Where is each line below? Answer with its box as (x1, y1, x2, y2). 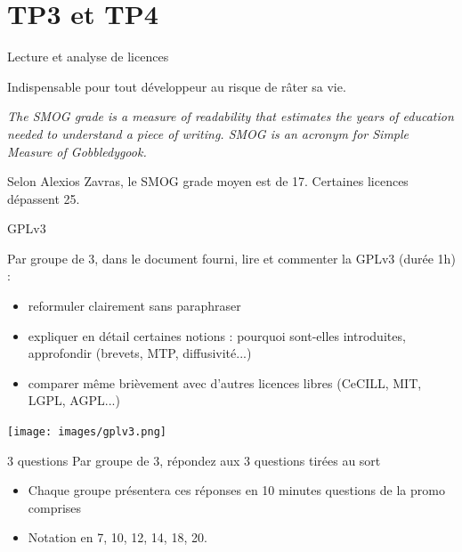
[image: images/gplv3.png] (7, 426, 166, 439)
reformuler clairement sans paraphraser (28, 296, 241, 315)
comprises (28, 498, 82, 516)
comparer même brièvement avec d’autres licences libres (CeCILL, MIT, (28, 373, 422, 392)
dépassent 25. (7, 189, 80, 207)
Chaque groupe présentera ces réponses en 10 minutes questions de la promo (28, 481, 445, 499)
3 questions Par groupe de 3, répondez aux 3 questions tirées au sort (7, 451, 381, 469)
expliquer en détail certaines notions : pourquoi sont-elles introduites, (28, 326, 406, 345)
